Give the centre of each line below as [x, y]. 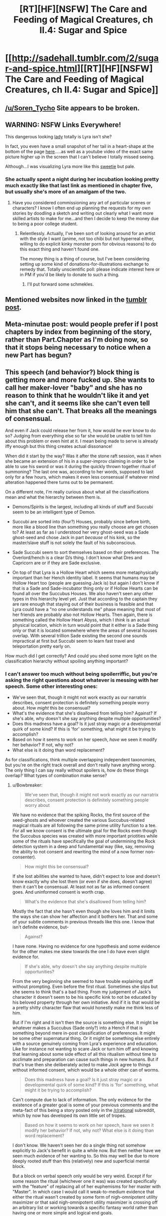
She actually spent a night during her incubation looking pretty [82, 180]
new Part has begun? [38, 355]
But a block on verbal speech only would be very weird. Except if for [82, 1176]
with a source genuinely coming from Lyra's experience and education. [85, 1043]
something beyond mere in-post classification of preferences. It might [84, 1033]
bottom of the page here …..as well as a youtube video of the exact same [79, 152]
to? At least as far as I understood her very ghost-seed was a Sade [81, 532]
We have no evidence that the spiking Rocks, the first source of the [81, 815]
